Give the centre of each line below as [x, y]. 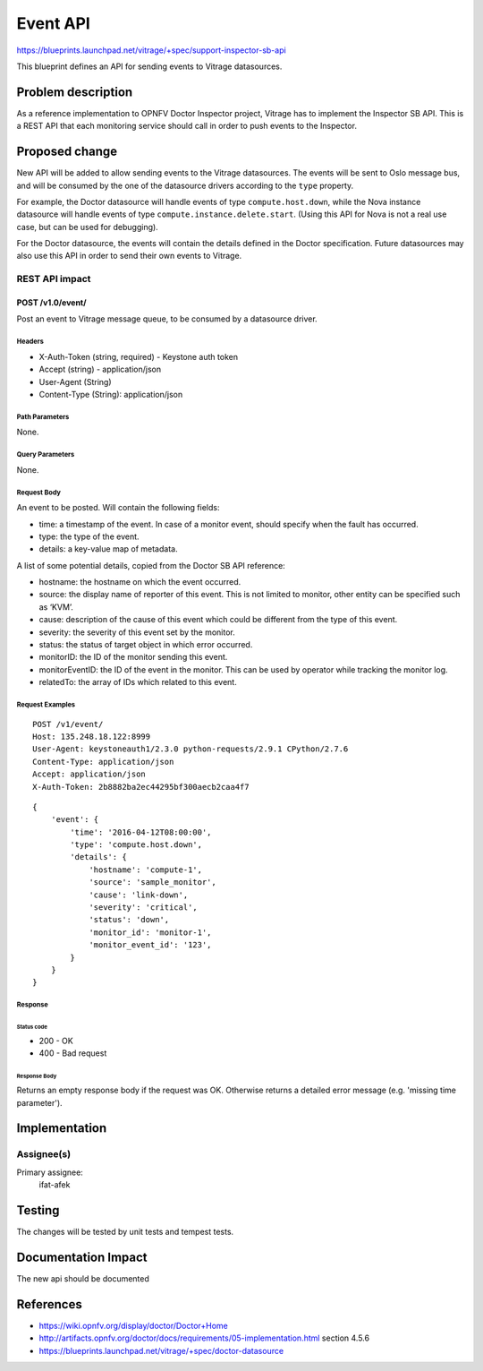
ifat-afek [55, 1185]
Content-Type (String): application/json [111, 394]
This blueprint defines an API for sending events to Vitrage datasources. [149, 66]
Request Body [39, 493]
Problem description [75, 92]
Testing [38, 1210]
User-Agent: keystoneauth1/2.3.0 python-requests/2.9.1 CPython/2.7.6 [191, 749]
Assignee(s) [44, 1154]
